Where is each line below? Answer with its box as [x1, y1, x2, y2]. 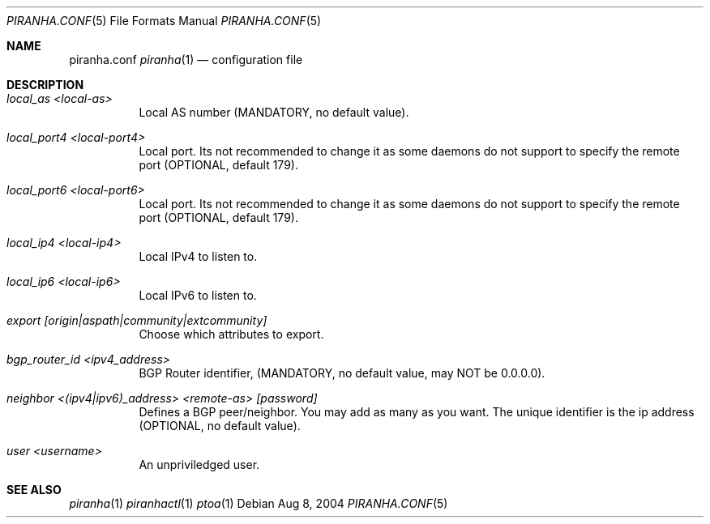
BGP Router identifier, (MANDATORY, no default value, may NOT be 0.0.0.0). [139, 366, 545, 380]
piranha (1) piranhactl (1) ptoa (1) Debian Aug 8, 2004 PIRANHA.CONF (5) [69, 496, 448, 510]
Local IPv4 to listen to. [139, 249, 258, 263]
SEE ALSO [6, 483, 62, 496]
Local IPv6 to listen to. [139, 288, 257, 302]
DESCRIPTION [6, 78, 84, 92]
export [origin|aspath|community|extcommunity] [6, 313, 267, 327]
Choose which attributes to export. [139, 327, 324, 341]
